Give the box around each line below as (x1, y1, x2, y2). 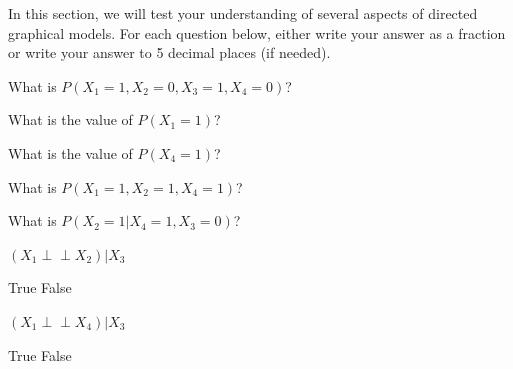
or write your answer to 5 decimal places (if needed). (8, 42, 331, 63)
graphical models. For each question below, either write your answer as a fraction (8, 22, 506, 43)
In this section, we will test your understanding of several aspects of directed (8, 3, 478, 23)
